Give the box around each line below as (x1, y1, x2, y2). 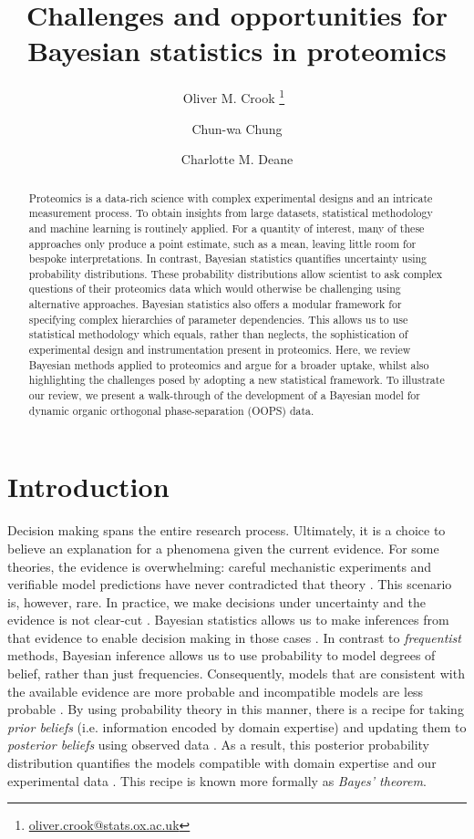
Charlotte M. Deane (180, 150, 294, 169)
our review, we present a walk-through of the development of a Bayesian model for (28, 388, 420, 403)
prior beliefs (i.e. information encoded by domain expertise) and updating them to (7, 717, 467, 736)
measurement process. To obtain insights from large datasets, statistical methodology (28, 205, 433, 221)
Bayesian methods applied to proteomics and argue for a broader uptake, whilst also (28, 357, 429, 372)
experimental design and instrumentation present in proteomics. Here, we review (28, 342, 411, 357)
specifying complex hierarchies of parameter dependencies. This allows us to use (28, 311, 408, 326)
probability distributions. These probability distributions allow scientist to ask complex (28, 265, 443, 281)
